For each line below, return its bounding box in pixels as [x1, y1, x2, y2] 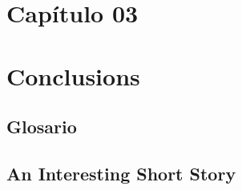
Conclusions [6, 59, 140, 92]
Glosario [6, 114, 77, 139]
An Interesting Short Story [6, 160, 236, 185]
